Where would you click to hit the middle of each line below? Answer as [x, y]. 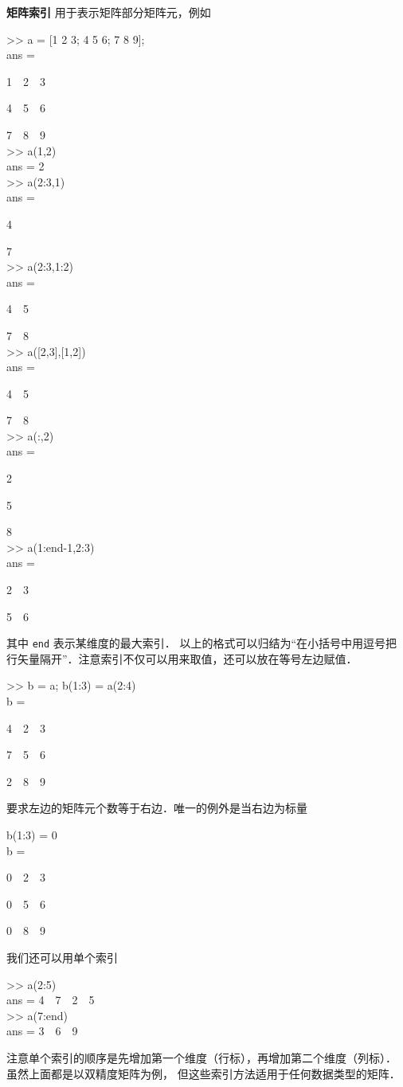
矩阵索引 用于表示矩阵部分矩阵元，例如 [109, 12]
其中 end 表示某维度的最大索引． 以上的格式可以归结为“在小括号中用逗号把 [202, 643]
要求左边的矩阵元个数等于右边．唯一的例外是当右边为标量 [157, 808]
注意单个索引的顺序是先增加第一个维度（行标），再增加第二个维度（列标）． [201, 1057]
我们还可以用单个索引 [62, 957]
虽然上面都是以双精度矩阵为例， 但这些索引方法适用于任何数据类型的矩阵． [203, 1073]
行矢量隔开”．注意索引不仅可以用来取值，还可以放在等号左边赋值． [182, 658]
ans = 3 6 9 [42, 1031]
